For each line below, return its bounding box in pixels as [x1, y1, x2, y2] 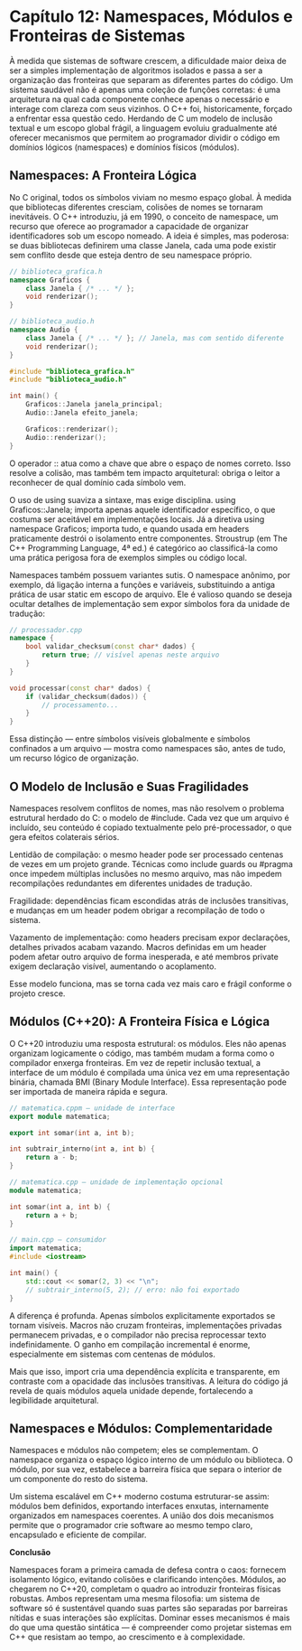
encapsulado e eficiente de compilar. [9, 1529, 147, 1541]
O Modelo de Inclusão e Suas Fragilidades [9, 779, 250, 794]
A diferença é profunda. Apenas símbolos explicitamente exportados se [9, 1310, 276, 1320]
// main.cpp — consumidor [9, 1236, 106, 1245]
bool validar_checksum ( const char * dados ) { [25, 642, 196, 651]
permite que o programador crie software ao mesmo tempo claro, [9, 1520, 253, 1531]
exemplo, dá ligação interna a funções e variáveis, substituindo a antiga [9, 579, 276, 590]
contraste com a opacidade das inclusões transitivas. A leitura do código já [9, 1376, 288, 1386]
